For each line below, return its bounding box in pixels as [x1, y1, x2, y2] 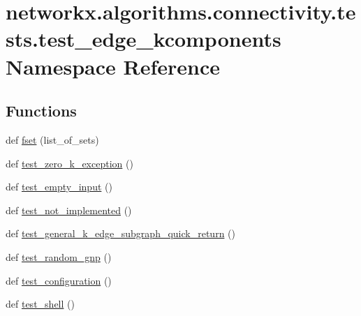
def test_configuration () [6, 273, 112, 287]
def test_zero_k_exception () [6, 156, 133, 170]
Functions [6, 100, 77, 121]
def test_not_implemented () [6, 202, 132, 217]
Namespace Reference [6, 52, 220, 80]
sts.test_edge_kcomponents [6, 24, 281, 53]
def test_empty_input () [6, 179, 112, 194]
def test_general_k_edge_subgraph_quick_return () [6, 226, 235, 241]
